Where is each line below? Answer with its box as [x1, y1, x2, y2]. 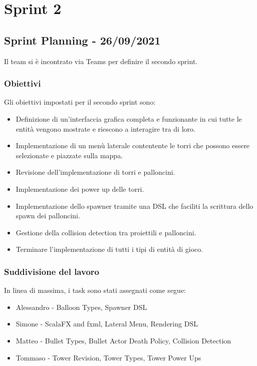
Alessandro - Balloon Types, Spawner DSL [16, 301, 147, 312]
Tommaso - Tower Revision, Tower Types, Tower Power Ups [16, 352, 201, 362]
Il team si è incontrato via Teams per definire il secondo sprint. [4, 56, 198, 66]
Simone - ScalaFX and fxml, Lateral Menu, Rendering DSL [16, 318, 198, 329]
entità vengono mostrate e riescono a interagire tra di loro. [16, 123, 195, 134]
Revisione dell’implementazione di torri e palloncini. [16, 167, 175, 177]
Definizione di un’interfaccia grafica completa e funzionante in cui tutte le [16, 113, 242, 124]
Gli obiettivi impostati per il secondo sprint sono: [4, 97, 156, 107]
